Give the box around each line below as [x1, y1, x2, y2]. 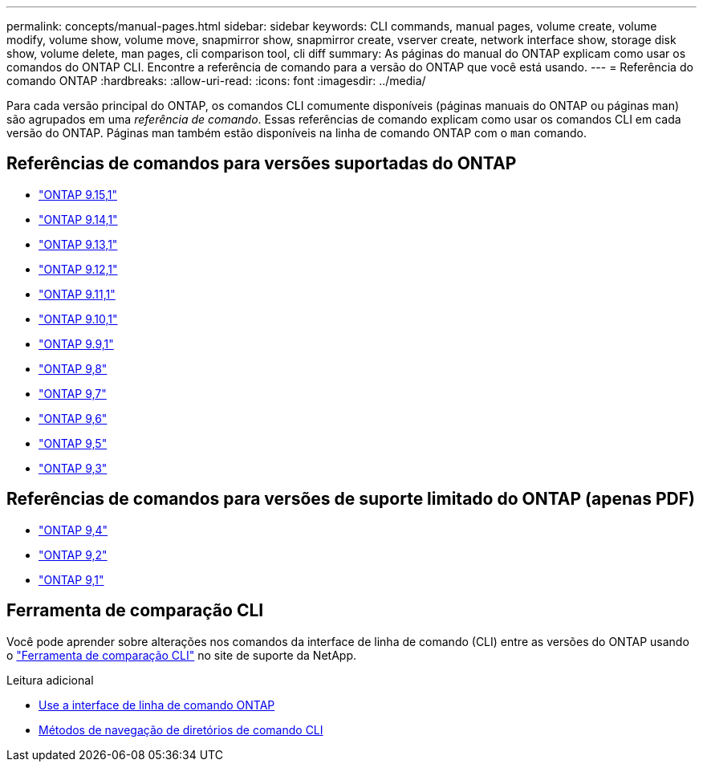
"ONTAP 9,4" [39, 522, 108, 537]
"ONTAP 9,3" [39, 461, 108, 475]
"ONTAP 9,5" [39, 436, 108, 450]
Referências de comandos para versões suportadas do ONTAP [6, 153, 517, 174]
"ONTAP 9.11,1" [39, 286, 116, 301]
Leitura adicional [6, 673, 94, 687]
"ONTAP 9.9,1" [39, 336, 114, 351]
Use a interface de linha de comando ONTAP [39, 697, 275, 712]
